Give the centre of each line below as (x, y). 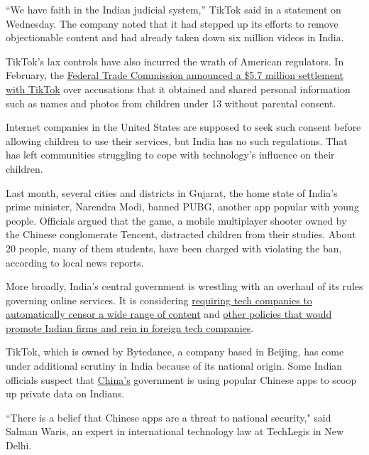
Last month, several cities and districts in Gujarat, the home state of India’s (172, 192)
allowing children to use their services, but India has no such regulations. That (177, 140)
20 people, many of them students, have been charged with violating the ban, (174, 248)
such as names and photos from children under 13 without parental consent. (171, 103)
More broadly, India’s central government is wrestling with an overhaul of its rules (184, 286)
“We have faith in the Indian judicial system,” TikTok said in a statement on (174, 9)
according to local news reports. (75, 262)
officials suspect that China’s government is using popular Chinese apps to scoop (181, 379)
